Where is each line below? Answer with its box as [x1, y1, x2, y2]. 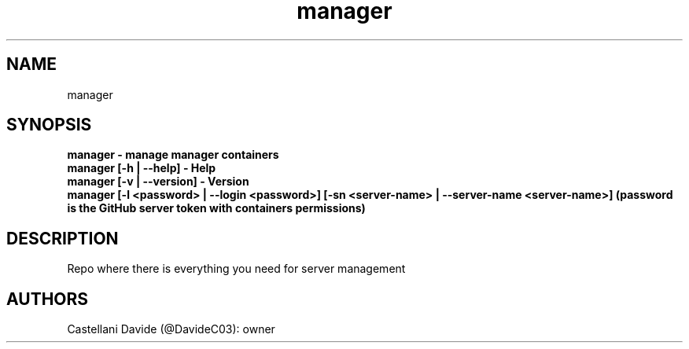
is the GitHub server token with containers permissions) [67, 201, 366, 215]
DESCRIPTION [6, 228, 119, 248]
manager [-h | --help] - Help [67, 161, 216, 175]
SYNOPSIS [6, 115, 92, 135]
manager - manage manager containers [67, 148, 279, 162]
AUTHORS [6, 288, 89, 309]
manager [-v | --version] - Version [67, 174, 249, 189]
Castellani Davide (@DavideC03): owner [67, 322, 275, 336]
